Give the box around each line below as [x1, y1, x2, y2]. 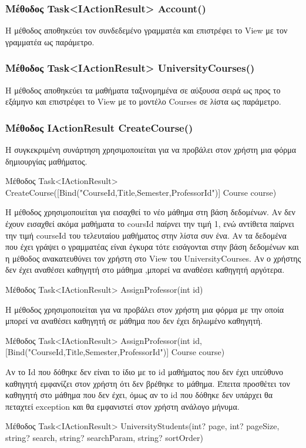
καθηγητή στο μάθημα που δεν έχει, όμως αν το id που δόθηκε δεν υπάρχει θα [5, 389, 273, 401]
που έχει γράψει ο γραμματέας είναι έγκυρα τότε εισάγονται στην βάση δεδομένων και [5, 240, 299, 253]
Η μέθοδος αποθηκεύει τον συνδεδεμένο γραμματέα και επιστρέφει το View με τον [5, 24, 288, 36]
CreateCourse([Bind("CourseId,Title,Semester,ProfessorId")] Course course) [5, 186, 277, 198]
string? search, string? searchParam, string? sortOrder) [5, 431, 204, 443]
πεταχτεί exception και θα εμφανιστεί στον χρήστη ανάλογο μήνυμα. [5, 400, 240, 412]
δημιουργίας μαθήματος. [5, 155, 88, 167]
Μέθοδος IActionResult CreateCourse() [5, 120, 193, 135]
